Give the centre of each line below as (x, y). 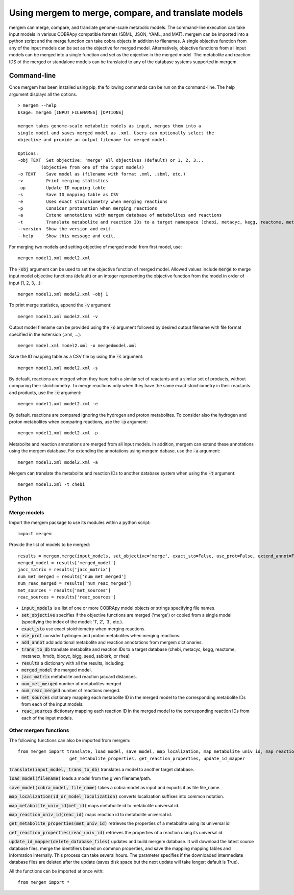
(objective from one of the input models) (93, 167)
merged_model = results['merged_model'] (67, 563)
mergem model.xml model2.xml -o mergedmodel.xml (77, 345)
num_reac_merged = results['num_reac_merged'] (75, 584)
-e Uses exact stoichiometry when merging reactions (93, 201)
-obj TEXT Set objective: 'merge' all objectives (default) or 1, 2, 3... (111, 160)
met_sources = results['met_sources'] (64, 590)
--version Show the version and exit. (66, 229)
